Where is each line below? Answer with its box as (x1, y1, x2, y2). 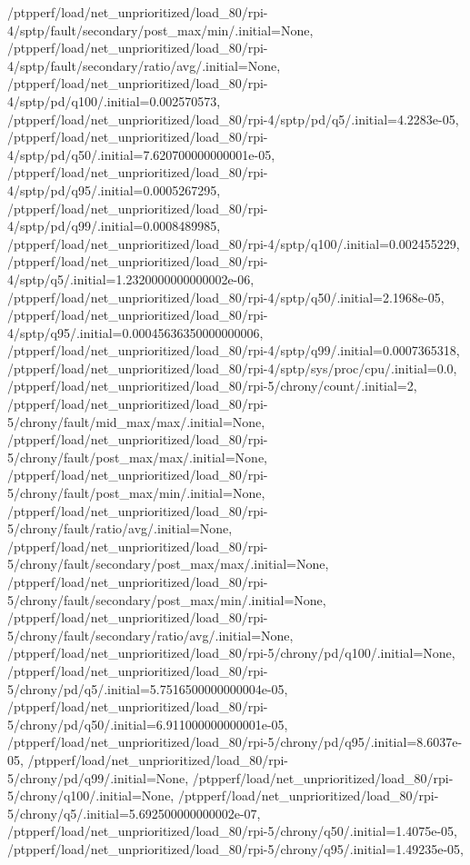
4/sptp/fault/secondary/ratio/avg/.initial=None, (7, 55, 281, 75)
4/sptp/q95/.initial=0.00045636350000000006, (7, 323, 264, 342)
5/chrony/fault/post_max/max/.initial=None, (7, 447, 268, 466)
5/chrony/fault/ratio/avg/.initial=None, (7, 519, 233, 538)
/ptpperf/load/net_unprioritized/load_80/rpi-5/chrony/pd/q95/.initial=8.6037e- (7, 732, 463, 751)
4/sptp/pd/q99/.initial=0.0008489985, (7, 216, 221, 235)
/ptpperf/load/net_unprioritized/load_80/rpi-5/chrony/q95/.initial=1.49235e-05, (7, 839, 464, 858)
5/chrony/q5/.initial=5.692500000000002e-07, (7, 803, 261, 822)
